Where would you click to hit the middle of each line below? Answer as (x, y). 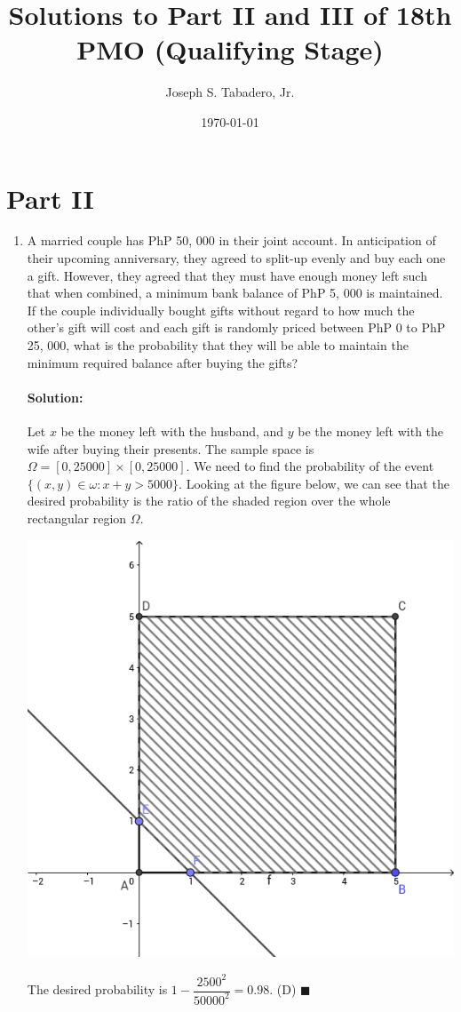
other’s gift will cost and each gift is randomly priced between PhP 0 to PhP (236, 327)
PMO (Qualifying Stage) (230, 49)
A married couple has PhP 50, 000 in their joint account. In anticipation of (231, 240)
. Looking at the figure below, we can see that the (314, 483)
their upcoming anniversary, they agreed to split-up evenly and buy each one (236, 258)
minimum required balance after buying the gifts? (163, 362)
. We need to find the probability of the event (310, 466)
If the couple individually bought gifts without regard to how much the (221, 310)
